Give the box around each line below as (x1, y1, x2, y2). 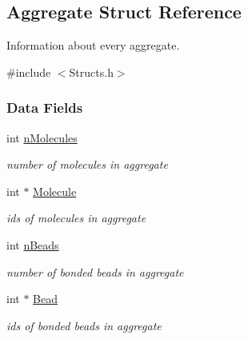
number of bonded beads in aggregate (6, 263, 184, 280)
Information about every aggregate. (6, 37, 180, 54)
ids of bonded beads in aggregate (6, 317, 162, 333)
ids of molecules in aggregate (6, 209, 146, 226)
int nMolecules (6, 129, 78, 146)
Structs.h (69, 63, 114, 80)
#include (6, 63, 51, 80)
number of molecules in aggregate (6, 156, 168, 173)
